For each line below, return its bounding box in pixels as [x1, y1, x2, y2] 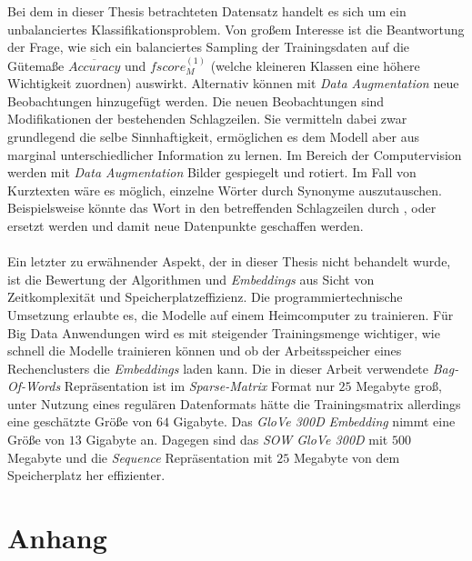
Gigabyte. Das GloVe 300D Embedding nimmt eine [173, 412, 456, 431]
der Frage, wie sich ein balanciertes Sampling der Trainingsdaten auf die [7, 37, 410, 56]
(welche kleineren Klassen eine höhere [210, 55, 420, 75]
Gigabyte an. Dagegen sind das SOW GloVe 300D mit [85, 430, 388, 449]
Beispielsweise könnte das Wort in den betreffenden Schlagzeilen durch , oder [7, 198, 437, 217]
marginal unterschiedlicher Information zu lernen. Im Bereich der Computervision [7, 145, 462, 164]
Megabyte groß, [356, 376, 442, 396]
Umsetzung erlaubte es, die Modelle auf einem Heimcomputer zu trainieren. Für [7, 305, 454, 324]
